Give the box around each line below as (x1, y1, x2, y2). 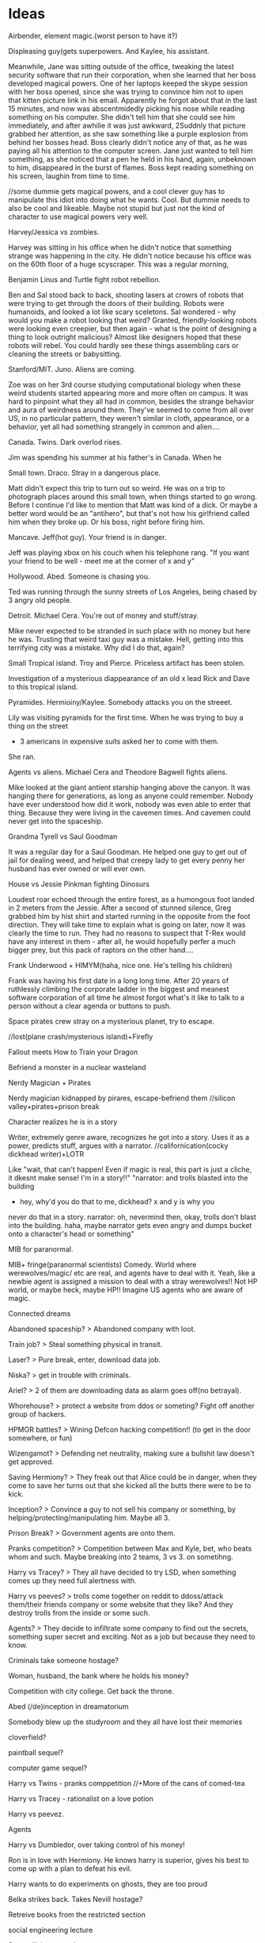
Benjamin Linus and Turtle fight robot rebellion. (8, 274, 161, 284)
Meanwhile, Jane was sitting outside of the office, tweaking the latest (8, 61, 235, 71)
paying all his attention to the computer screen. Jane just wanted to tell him (8, 146, 253, 155)
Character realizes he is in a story (8, 1117, 118, 1126)
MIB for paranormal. (8, 1244, 74, 1253)
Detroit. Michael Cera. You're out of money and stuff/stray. (8, 610, 199, 620)
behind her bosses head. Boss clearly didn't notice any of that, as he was (8, 137, 248, 147)
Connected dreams (8, 1309, 71, 1318)
